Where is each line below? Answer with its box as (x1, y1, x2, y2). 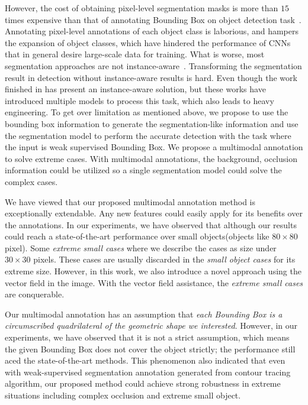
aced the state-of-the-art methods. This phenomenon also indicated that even (5, 354, 285, 367)
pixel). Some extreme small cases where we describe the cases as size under (5, 241, 277, 254)
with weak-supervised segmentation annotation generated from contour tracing (5, 365, 291, 378)
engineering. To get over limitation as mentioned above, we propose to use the (5, 106, 288, 118)
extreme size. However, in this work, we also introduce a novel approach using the (5, 265, 301, 277)
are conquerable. (5, 288, 65, 300)
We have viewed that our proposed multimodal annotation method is (5, 195, 255, 208)
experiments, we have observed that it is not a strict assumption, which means (5, 331, 290, 344)
